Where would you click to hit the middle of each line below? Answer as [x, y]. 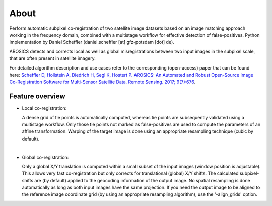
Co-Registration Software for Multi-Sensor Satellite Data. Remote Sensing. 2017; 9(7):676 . [103, 82]
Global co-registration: [45, 157]
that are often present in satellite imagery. [52, 58]
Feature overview [37, 96]
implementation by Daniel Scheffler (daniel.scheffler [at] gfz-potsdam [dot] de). [92, 42]
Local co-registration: [44, 108]
